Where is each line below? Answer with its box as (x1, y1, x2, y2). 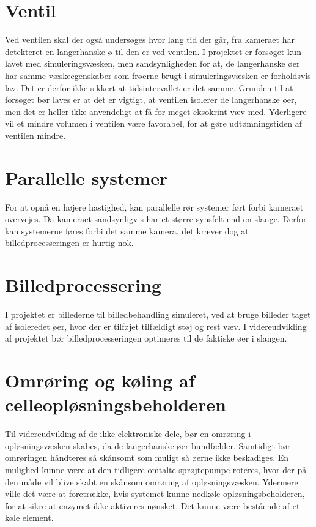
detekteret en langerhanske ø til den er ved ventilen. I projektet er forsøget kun (5, 45, 301, 58)
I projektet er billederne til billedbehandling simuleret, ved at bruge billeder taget (5, 308, 311, 321)
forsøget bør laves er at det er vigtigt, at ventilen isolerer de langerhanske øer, (5, 93, 297, 106)
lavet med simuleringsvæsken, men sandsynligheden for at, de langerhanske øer (5, 57, 300, 70)
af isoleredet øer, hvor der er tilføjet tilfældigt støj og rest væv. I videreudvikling (5, 320, 307, 332)
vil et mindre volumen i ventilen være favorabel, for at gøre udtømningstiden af (5, 117, 303, 130)
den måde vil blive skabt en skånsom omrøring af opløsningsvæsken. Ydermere (5, 475, 298, 488)
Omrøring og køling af (5, 368, 195, 393)
